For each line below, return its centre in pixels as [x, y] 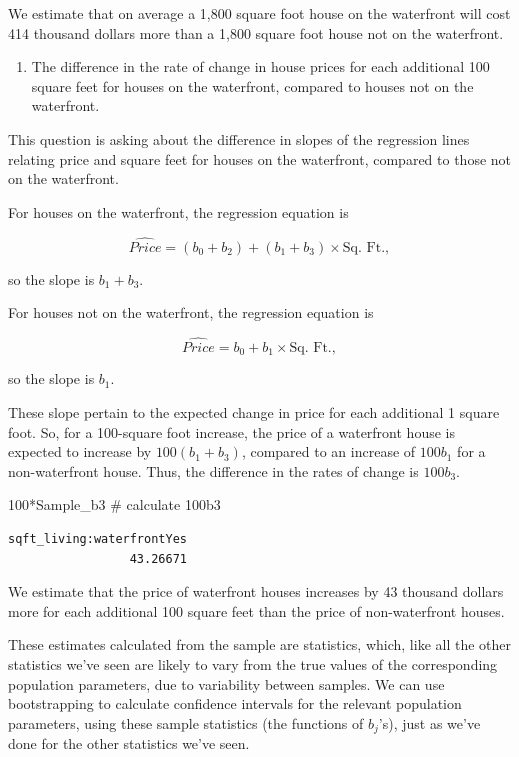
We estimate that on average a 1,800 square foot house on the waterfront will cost [259, 13]
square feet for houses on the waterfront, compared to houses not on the [252, 85]
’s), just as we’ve [429, 722]
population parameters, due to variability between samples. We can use [226, 683]
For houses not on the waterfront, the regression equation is [191, 312]
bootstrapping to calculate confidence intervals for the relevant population [235, 703]
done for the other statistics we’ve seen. [129, 743]
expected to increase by [80, 451]
